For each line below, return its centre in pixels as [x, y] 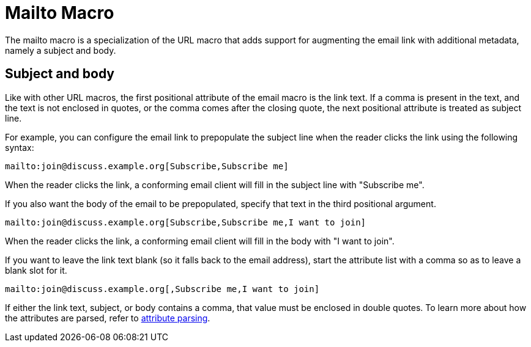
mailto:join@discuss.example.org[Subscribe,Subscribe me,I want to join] [186, 222]
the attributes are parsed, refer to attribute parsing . [108, 318]
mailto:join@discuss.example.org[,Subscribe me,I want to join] [162, 289]
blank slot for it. [36, 270]
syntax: [20, 147]
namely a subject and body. [61, 50]
